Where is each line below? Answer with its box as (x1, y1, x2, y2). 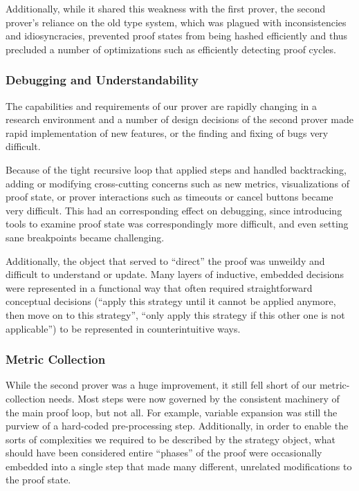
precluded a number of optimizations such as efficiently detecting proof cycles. (6, 41, 336, 56)
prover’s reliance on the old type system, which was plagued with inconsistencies (6, 15, 347, 29)
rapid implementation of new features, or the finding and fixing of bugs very (6, 125, 329, 140)
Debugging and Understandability (6, 71, 199, 89)
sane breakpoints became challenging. (6, 230, 165, 244)
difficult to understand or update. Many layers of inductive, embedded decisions (6, 267, 344, 281)
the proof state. (6, 472, 71, 487)
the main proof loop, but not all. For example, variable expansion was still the (6, 405, 338, 419)
